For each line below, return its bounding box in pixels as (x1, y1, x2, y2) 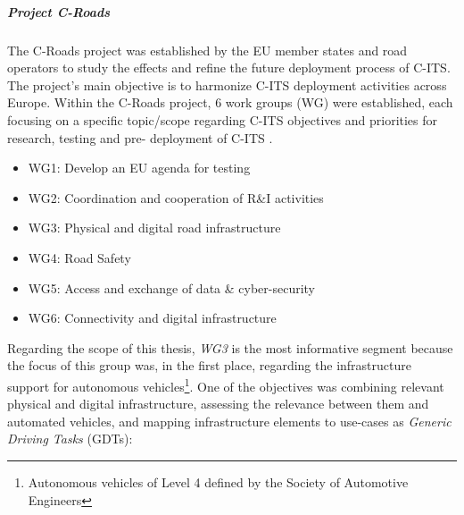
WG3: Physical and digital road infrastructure (28, 218, 281, 237)
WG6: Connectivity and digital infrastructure (28, 308, 277, 327)
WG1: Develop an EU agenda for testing (28, 158, 251, 177)
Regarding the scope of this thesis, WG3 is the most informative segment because (7, 338, 453, 357)
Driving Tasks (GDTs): (7, 429, 133, 448)
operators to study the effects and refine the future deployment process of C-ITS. (7, 58, 451, 77)
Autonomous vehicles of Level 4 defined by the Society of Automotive (28, 472, 409, 491)
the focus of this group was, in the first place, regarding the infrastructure (7, 356, 411, 375)
